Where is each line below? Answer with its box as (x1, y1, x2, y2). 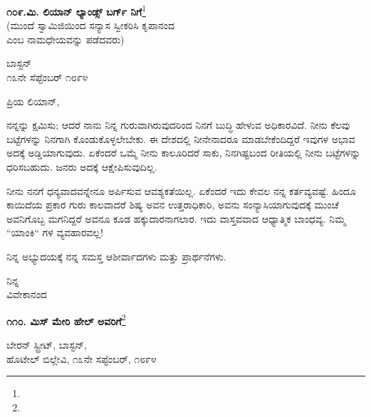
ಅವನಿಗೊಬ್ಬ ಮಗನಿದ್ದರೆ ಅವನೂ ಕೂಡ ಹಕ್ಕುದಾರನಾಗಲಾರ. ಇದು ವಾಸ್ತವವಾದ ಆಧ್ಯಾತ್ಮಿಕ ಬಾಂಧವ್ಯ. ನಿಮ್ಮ (6, 211, 346, 226)
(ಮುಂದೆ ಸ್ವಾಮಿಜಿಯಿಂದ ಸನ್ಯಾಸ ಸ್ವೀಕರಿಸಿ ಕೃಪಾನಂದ (6, 18, 175, 33)
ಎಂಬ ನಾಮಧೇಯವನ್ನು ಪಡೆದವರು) (6, 31, 125, 46)
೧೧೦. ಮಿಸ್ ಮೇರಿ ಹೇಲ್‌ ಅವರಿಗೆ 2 (6, 311, 126, 328)
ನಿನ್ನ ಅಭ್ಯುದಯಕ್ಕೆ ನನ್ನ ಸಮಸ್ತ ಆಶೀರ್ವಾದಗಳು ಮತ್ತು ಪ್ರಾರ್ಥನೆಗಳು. (6, 248, 226, 263)
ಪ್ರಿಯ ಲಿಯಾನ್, (6, 93, 60, 108)
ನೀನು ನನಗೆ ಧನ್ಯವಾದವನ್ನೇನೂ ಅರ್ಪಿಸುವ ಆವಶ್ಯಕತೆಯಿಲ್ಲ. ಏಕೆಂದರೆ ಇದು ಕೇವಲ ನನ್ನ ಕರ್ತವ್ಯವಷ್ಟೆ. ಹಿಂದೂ (6, 183, 356, 198)
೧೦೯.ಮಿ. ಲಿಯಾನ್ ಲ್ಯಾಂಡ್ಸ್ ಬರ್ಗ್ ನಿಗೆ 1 (6, 2, 147, 19)
